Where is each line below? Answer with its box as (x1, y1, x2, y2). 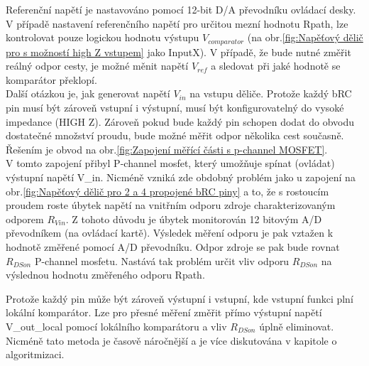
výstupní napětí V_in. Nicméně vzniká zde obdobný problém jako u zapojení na (6, 169, 356, 184)
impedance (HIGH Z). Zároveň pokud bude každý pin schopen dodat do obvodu (6, 114, 355, 129)
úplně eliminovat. (259, 318, 334, 333)
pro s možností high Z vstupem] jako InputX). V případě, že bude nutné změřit (6, 44, 351, 59)
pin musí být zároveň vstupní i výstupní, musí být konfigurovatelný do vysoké (6, 100, 344, 115)
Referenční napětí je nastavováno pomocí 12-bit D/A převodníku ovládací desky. (6, 2, 356, 16)
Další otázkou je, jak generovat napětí (6, 86, 170, 101)
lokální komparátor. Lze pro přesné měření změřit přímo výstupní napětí (6, 305, 322, 320)
